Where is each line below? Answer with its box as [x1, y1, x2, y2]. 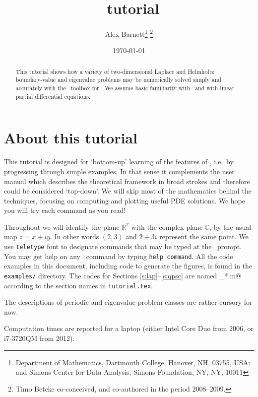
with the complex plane [131, 221, 203, 232]
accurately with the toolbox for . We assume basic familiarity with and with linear [15, 84, 235, 92]
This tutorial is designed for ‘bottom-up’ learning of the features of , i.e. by [4, 156, 234, 167]
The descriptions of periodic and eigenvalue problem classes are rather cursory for [4, 297, 253, 307]
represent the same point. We [159, 231, 249, 242]
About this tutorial [4, 128, 137, 148]
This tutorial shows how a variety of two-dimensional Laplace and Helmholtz [15, 67, 214, 75]
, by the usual [209, 221, 252, 232]
